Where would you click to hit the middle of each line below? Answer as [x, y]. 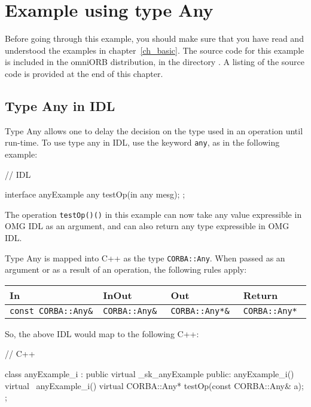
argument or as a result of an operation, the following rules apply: [126, 269]
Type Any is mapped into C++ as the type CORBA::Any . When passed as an [145, 258]
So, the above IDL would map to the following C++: [102, 333]
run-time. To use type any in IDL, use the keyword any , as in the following [142, 142]
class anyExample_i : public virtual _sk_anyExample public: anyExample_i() [150, 374]
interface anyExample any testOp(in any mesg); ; [95, 194]
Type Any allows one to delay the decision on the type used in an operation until [154, 130]
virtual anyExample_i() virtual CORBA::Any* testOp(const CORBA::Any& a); [154, 385]
